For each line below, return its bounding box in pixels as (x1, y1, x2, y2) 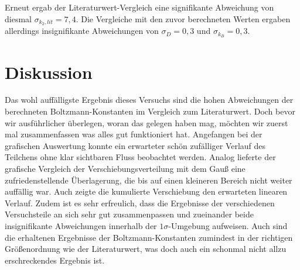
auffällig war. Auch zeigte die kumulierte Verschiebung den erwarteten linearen (5, 185, 288, 198)
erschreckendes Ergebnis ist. (5, 254, 105, 266)
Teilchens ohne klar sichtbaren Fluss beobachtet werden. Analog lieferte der (5, 151, 276, 163)
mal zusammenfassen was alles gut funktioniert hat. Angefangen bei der (5, 128, 262, 140)
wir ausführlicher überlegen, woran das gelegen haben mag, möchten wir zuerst (5, 116, 288, 129)
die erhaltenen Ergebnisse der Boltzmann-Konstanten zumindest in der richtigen (5, 231, 293, 243)
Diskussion (5, 60, 93, 84)
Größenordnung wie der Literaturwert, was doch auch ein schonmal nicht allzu (5, 243, 287, 255)
